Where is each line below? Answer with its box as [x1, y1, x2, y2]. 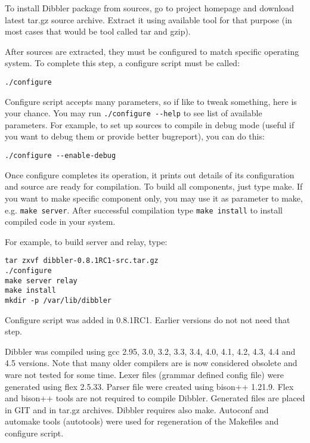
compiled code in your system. [5, 215, 116, 228]
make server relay [5, 276, 77, 285]
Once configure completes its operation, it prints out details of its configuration [5, 168, 294, 181]
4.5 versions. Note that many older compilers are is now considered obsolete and [5, 357, 297, 369]
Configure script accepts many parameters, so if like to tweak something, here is [5, 95, 297, 107]
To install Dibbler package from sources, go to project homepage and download [5, 2, 294, 14]
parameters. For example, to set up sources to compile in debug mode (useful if [5, 118, 294, 131]
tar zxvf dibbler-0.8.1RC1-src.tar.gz [5, 256, 159, 265]
